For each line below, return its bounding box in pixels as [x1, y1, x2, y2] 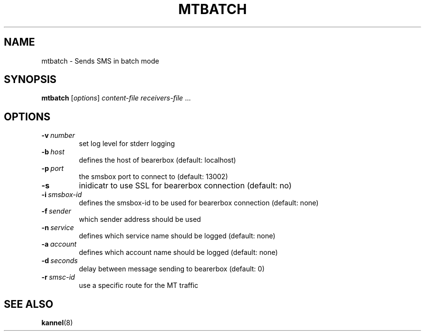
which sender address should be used [79, 215, 201, 224]
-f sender [41, 207, 71, 216]
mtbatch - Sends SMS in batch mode [41, 56, 159, 65]
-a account [41, 240, 77, 249]
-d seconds [41, 256, 78, 265]
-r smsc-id [41, 273, 75, 282]
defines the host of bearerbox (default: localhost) [79, 156, 236, 165]
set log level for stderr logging [79, 139, 175, 148]
